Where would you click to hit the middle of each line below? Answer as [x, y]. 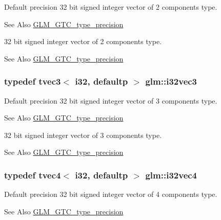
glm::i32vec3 [171, 81]
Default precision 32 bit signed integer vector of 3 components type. [111, 100]
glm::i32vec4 [171, 175]
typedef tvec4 [33, 175]
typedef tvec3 [33, 81]
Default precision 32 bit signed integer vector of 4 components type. [111, 194]
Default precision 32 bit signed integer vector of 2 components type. [111, 7]
